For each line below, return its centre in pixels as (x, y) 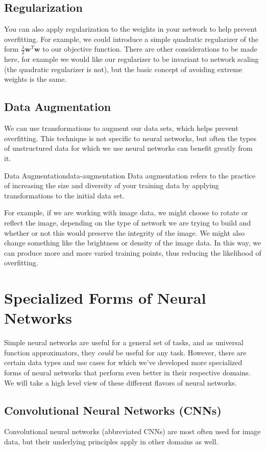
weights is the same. (35, 79)
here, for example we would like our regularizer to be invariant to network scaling (131, 59)
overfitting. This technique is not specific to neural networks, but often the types (130, 138)
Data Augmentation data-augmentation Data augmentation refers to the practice (130, 175)
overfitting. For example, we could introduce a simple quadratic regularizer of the (131, 39)
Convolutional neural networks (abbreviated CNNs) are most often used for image (132, 431)
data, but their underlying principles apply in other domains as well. (111, 441)
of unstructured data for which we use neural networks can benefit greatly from (128, 148)
